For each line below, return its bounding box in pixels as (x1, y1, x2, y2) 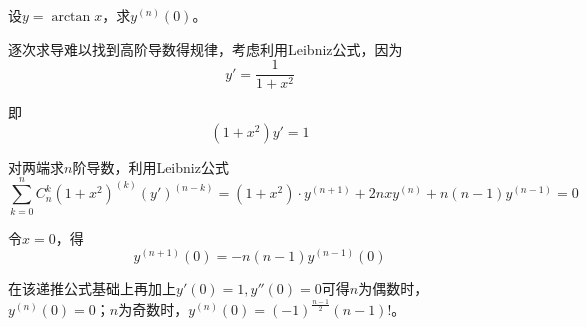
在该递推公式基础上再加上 (8, 278, 176, 299)
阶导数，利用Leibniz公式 (72, 156, 229, 177)
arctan (51, 10, 91, 24)
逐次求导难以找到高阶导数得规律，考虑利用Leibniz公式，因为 (8, 38, 403, 59)
